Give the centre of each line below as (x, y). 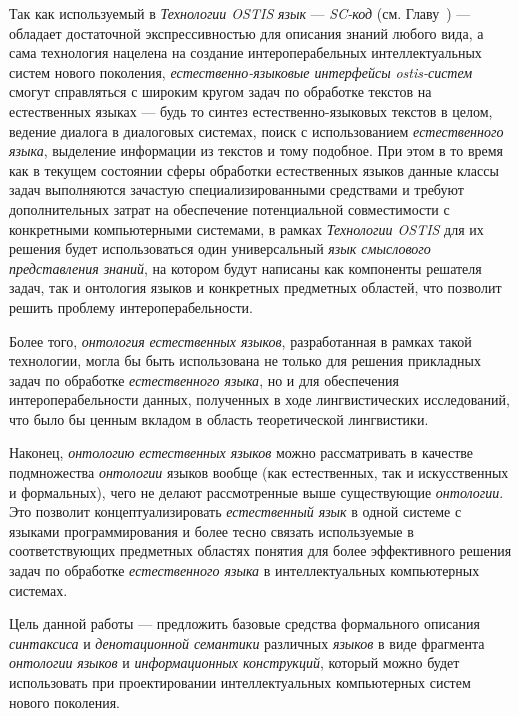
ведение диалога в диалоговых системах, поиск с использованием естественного (256, 130)
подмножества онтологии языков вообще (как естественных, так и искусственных (259, 472)
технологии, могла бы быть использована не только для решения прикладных (245, 360)
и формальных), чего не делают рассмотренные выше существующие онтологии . (256, 491)
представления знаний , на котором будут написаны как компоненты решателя (245, 267)
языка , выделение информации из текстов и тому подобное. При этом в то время (256, 150)
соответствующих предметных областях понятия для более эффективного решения (260, 550)
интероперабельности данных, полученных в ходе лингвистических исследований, (259, 399)
